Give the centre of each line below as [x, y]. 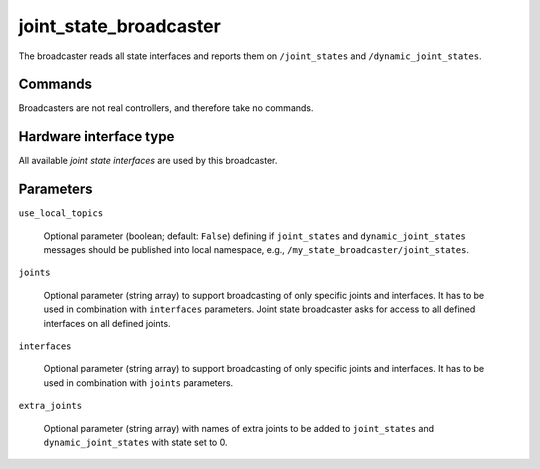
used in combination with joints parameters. [138, 382]
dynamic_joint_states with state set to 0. [135, 442]
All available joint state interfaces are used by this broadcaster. [148, 161]
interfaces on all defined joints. [107, 323]
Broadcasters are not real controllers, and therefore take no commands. [166, 108]
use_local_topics [61, 213]
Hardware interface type [96, 136]
